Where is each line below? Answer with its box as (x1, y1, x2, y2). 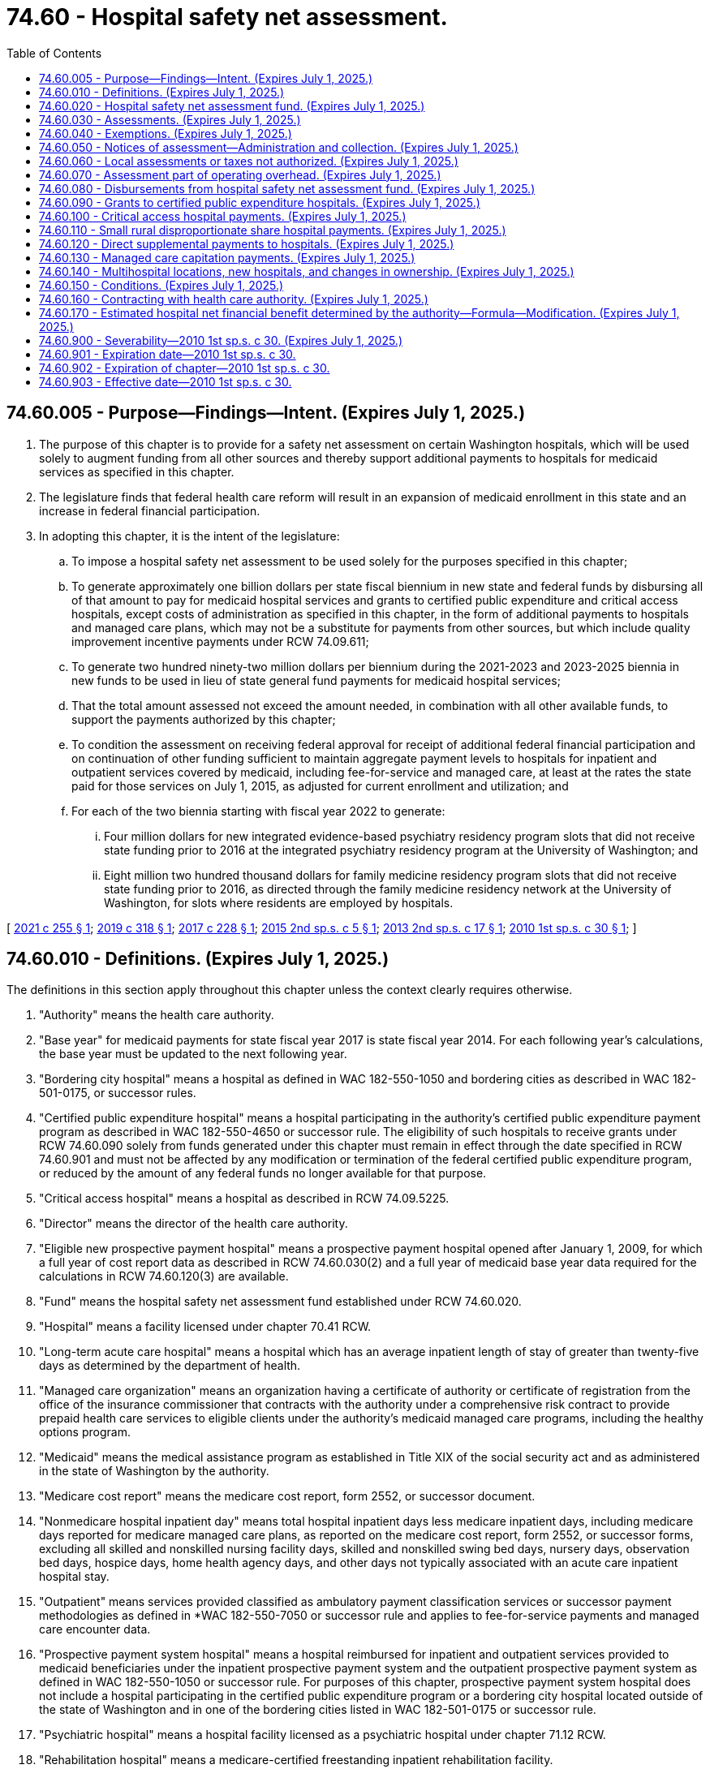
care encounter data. (39, 1622, 151, 1637)
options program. (39, 1425, 131, 1440)
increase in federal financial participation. (39, 503, 260, 518)
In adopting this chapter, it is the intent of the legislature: (39, 528, 340, 543)
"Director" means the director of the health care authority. (39, 1216, 348, 1231)
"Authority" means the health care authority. (39, 1008, 274, 1022)
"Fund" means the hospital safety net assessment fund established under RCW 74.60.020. (39, 1294, 522, 1309)
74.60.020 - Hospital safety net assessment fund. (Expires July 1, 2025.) (39, 98, 425, 113)
